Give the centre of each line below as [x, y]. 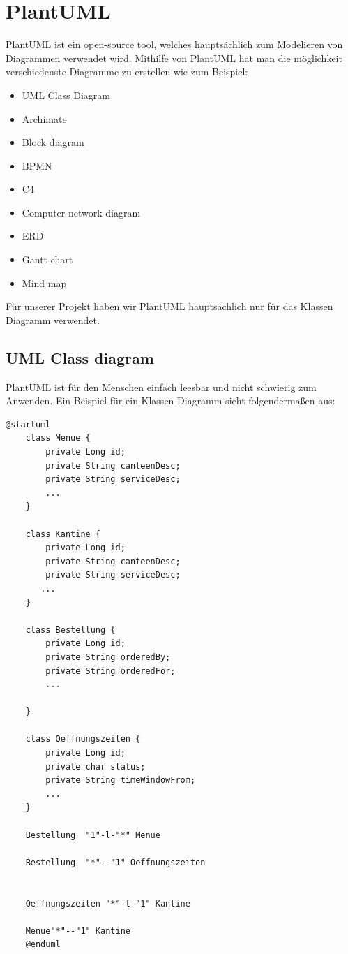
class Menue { [58, 438]
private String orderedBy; [108, 657]
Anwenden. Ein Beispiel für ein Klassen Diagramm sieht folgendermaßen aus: [171, 401]
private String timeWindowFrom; [121, 780]
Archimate [44, 118]
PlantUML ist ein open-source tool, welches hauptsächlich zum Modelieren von [174, 44]
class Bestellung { [70, 630]
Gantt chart [47, 259]
